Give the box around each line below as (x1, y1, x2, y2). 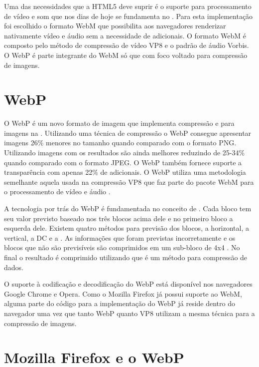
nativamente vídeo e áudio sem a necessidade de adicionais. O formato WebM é (4, 30, 247, 40)
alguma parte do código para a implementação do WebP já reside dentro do (4, 298, 235, 309)
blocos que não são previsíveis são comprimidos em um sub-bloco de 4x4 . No (4, 242, 240, 253)
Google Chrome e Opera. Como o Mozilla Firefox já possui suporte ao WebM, (4, 288, 242, 299)
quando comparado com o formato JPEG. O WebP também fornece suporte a (4, 157, 242, 167)
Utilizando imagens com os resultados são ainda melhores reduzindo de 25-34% (4, 147, 245, 158)
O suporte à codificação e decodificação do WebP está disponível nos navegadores (4, 279, 253, 289)
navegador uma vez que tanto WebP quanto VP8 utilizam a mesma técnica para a (4, 308, 255, 318)
